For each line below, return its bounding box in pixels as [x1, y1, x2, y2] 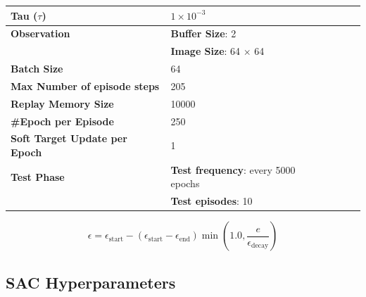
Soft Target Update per [11, 131, 127, 146]
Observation [11, 26, 70, 41]
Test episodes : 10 [170, 194, 253, 208]
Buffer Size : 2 [170, 26, 236, 41]
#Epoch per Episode [11, 113, 114, 128]
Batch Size [11, 61, 63, 76]
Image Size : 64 [170, 44, 241, 58]
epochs [170, 176, 200, 191]
